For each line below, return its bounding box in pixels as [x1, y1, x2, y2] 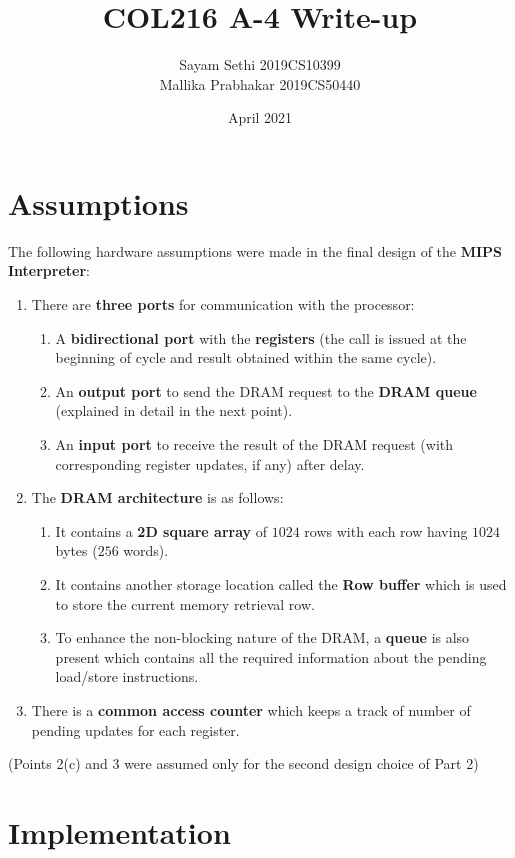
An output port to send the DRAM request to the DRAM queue [55, 380, 477, 401]
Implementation [8, 811, 231, 852]
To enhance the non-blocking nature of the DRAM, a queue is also [55, 627, 470, 648]
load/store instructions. [55, 666, 199, 687]
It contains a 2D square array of [55, 520, 268, 541]
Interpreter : [8, 260, 91, 281]
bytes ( [55, 540, 98, 561]
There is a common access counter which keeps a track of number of [31, 699, 471, 720]
